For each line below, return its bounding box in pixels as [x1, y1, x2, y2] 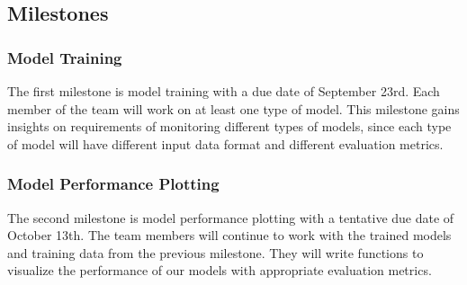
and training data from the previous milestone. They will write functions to [7, 243, 424, 262]
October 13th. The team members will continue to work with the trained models [7, 226, 452, 245]
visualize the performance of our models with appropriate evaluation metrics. [7, 261, 432, 280]
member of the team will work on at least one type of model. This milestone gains [7, 99, 460, 118]
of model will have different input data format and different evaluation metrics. [7, 134, 444, 153]
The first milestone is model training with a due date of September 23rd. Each [7, 82, 440, 100]
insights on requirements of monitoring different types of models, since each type [7, 117, 452, 136]
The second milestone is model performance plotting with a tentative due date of [7, 208, 454, 227]
